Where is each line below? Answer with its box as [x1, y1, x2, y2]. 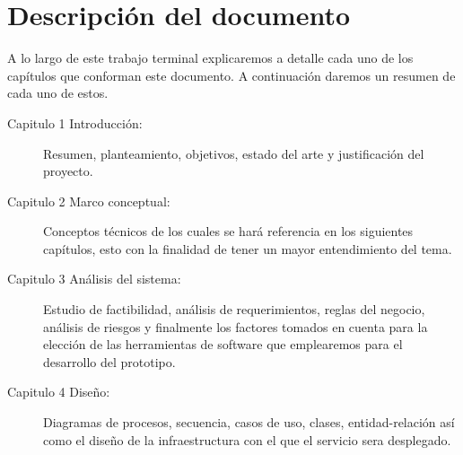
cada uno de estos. [7, 83, 109, 102]
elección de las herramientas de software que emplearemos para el [43, 335, 403, 354]
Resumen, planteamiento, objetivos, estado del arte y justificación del [43, 144, 424, 162]
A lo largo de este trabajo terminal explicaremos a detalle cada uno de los [7, 48, 414, 67]
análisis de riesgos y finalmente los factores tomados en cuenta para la [43, 317, 428, 336]
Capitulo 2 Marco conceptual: [7, 191, 170, 210]
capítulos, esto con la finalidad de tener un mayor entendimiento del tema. [43, 239, 452, 258]
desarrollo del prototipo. [43, 352, 176, 371]
